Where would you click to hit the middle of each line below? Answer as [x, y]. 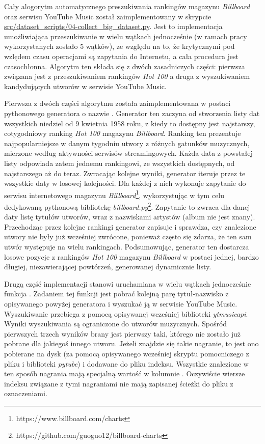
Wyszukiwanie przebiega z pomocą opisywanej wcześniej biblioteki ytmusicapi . [126, 313]
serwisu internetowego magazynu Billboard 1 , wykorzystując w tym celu [114, 194]
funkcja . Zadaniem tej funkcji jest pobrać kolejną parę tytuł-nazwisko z [116, 294]
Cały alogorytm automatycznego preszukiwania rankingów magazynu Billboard [127, 6]
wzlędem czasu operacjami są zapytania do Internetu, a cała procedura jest [122, 56]
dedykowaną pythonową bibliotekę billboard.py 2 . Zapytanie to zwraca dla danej [127, 206]
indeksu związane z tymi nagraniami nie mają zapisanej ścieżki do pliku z [119, 383]
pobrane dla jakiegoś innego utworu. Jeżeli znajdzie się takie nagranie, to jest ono [131, 343]
